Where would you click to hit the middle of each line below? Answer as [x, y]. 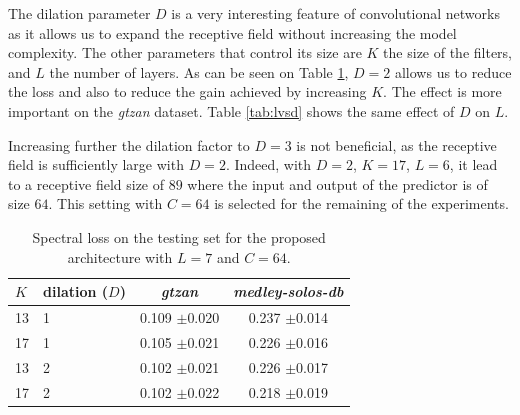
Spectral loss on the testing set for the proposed [179, 236]
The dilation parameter [79, 13]
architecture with [120, 256]
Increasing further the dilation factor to [129, 144]
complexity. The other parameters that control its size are [185, 52]
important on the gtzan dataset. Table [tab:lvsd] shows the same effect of [231, 110]
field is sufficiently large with [96, 164]
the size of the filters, [448, 52]
